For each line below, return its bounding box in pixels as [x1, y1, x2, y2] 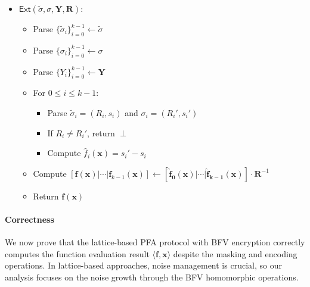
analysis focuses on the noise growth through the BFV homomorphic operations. [5, 270, 299, 283]
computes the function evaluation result [5, 247, 150, 260]
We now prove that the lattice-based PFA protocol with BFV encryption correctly [5, 236, 305, 248]
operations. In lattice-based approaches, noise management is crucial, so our [5, 259, 282, 272]
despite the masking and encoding [173, 247, 297, 260]
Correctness [5, 213, 54, 225]
